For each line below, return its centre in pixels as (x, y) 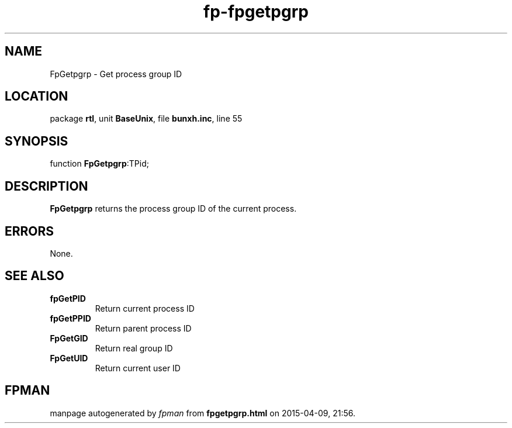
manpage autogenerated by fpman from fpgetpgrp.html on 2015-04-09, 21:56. (203, 413)
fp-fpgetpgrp (256, 12)
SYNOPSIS (37, 141)
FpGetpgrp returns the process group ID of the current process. (173, 209)
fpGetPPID (70, 318)
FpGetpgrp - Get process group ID (116, 74)
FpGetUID (69, 358)
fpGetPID (68, 298)
